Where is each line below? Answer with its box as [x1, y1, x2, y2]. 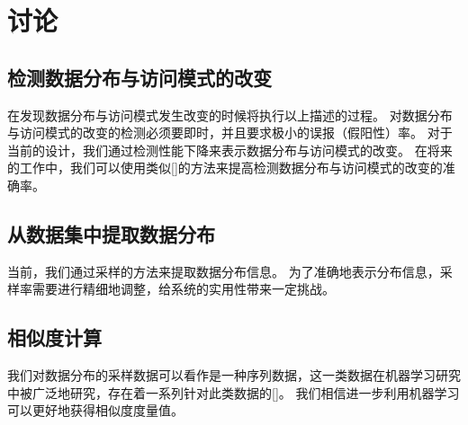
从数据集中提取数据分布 [7, 219, 215, 247]
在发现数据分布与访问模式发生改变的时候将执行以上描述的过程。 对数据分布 [7, 105, 453, 124]
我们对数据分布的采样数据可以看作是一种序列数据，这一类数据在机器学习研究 [7, 366, 461, 385]
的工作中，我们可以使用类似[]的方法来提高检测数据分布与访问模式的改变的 [7, 158, 443, 177]
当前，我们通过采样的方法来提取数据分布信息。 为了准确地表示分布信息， [7, 261, 440, 280]
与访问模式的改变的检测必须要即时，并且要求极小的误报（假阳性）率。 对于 [7, 123, 453, 142]
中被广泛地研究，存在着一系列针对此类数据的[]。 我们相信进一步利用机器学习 [7, 383, 460, 402]
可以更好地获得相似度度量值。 [7, 401, 184, 420]
